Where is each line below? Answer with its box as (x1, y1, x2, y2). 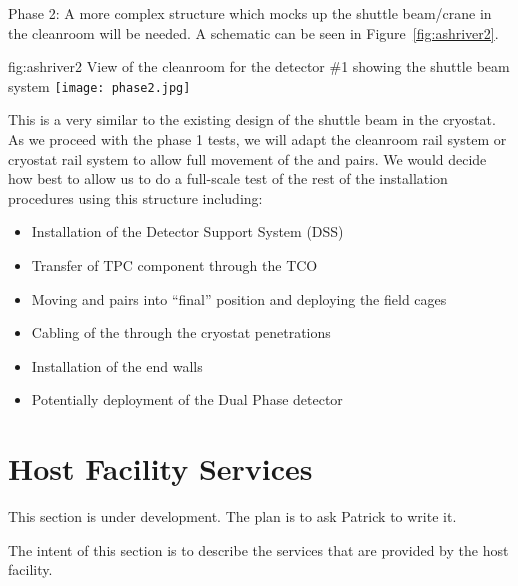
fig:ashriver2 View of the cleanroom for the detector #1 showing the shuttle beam (8, 56, 510, 77)
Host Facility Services (8, 448, 313, 489)
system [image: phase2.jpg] (8, 75, 191, 96)
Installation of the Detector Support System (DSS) (31, 221, 344, 242)
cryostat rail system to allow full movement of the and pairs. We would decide (8, 148, 487, 169)
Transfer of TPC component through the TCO (31, 255, 318, 275)
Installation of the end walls (31, 355, 203, 376)
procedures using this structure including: (8, 187, 263, 208)
